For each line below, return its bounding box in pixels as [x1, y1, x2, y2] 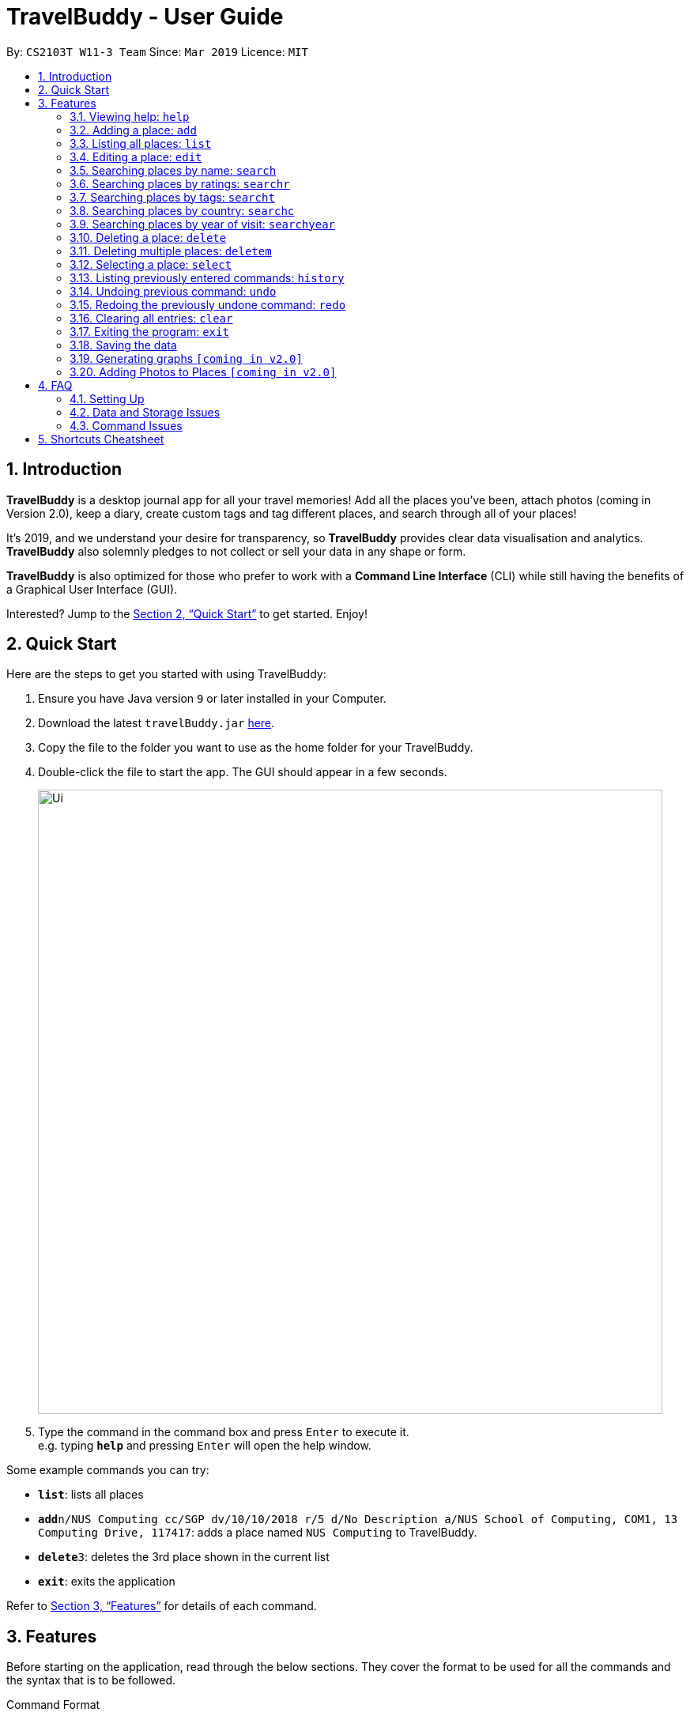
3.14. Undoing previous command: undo [70, 284, 277, 298]
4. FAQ [38, 378, 73, 392]
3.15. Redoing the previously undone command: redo [70, 297, 346, 311]
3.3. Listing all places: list [70, 136, 212, 150]
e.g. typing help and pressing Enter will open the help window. [38, 1439, 371, 1453]
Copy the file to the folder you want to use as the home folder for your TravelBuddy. [38, 741, 473, 755]
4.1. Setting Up [70, 391, 145, 405]
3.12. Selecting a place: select [70, 257, 232, 271]
